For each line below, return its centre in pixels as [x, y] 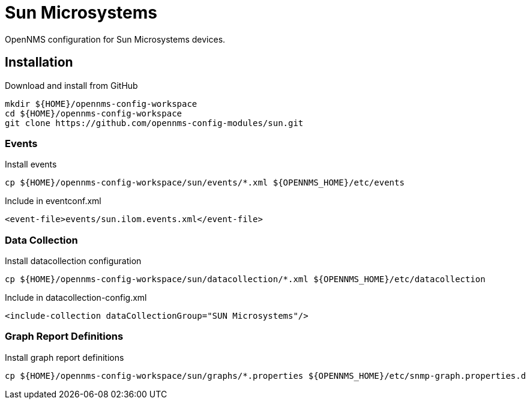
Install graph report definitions [65, 357]
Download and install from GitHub [71, 85]
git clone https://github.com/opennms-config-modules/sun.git [154, 123]
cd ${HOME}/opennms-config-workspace [94, 113]
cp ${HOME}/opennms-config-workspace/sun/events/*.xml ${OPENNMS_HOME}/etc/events [205, 183]
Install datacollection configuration [73, 261]
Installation [39, 62]
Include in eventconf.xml [53, 201]
